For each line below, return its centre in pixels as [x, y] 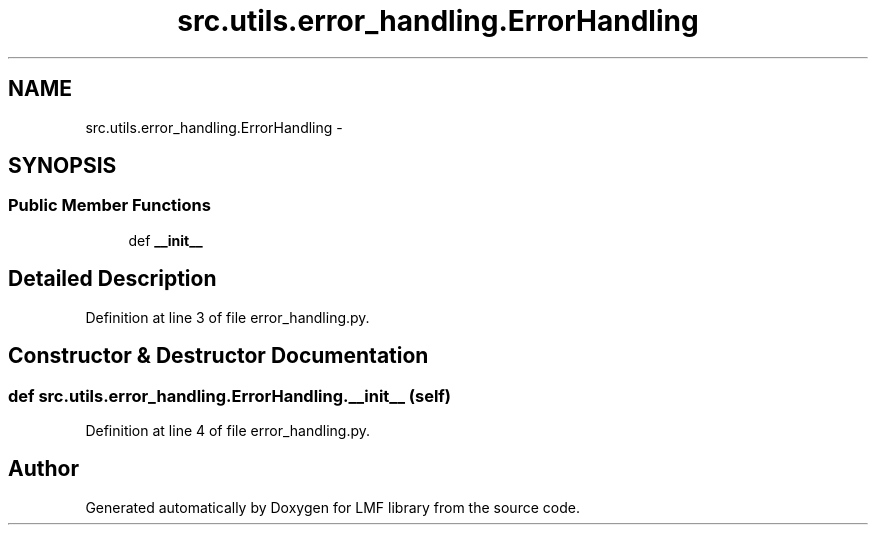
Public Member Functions [109, 205]
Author [43, 469]
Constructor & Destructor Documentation [218, 356]
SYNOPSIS [62, 166]
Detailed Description [112, 279]
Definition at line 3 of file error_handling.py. [227, 317]
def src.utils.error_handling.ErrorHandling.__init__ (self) [229, 395]
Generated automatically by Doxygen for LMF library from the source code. [332, 507]
